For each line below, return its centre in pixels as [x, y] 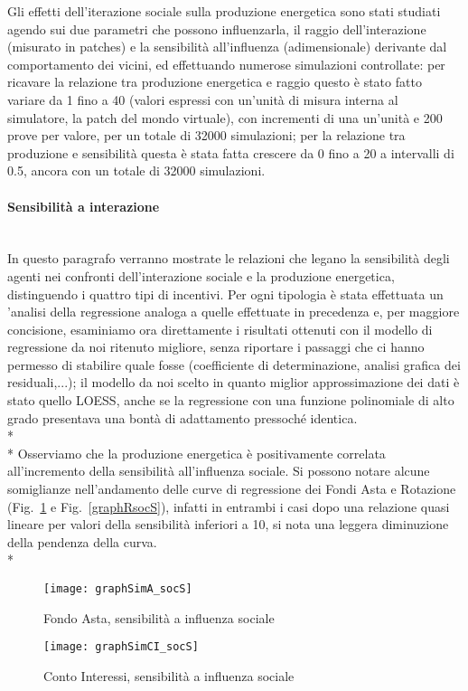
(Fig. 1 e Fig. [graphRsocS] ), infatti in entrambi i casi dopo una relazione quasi [229, 506]
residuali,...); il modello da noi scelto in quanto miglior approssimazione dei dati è [234, 382]
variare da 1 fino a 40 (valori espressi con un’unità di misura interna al [203, 99]
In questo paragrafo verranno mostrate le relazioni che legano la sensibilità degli [229, 258]
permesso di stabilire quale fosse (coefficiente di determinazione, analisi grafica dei [234, 364]
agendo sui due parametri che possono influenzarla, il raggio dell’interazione [217, 28]
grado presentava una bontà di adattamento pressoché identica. [183, 417]
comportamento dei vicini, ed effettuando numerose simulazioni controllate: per [226, 64]
